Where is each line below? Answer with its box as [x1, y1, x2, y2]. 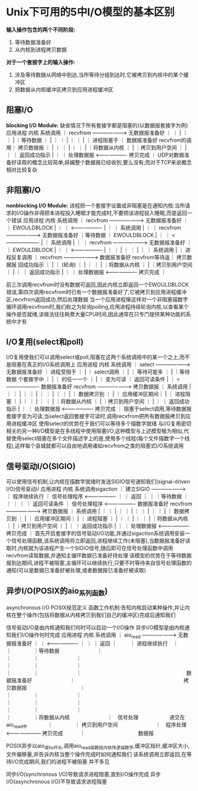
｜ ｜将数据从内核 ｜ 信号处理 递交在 [6, 714, 185, 721]
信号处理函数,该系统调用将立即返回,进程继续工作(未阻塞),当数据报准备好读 [11, 537, 191, 544]
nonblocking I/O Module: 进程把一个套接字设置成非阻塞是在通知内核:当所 [6, 202, 185, 209]
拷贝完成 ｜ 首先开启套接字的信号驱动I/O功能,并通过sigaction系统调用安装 [6, 530, 185, 537]
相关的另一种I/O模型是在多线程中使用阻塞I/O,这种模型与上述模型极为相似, [6, 427, 184, 435]
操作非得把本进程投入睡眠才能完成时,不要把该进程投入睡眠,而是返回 [23, 209, 187, 216]
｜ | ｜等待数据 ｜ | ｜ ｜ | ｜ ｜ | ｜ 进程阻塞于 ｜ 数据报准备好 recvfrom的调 [6, 137, 192, 144]
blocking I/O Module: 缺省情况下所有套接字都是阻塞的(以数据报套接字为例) [6, 122, 188, 129]
